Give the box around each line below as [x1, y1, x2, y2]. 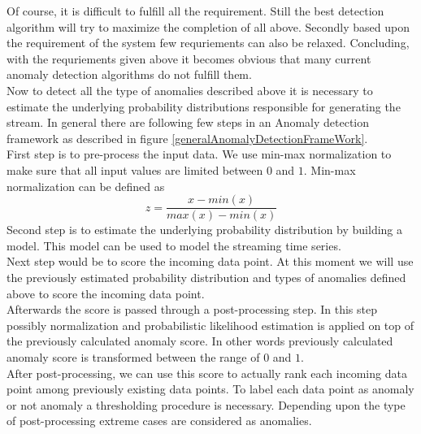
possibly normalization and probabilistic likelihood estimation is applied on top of [7, 316, 414, 333]
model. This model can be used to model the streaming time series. [7, 237, 341, 254]
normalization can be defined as [7, 177, 165, 194]
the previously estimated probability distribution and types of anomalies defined [7, 268, 406, 285]
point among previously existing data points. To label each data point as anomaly [7, 380, 414, 397]
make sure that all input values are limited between [7, 161, 263, 178]
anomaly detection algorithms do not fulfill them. [7, 66, 252, 83]
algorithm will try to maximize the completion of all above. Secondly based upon [7, 18, 410, 35]
